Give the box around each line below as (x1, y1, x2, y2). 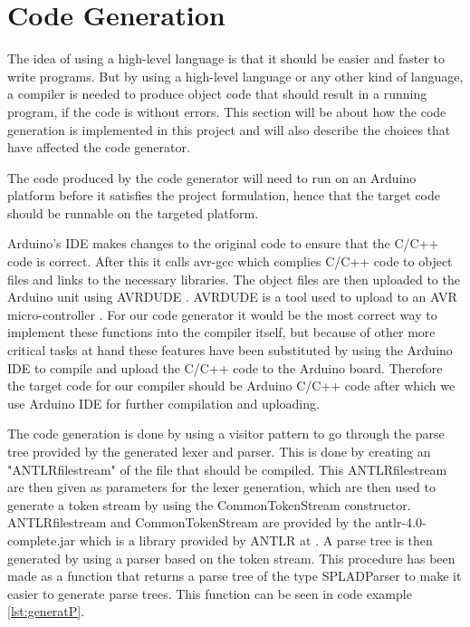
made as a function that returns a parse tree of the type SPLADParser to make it (7, 566, 462, 585)
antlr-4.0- (375, 513, 427, 532)
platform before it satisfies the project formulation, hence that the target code (7, 186, 440, 205)
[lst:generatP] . (7, 602, 85, 621)
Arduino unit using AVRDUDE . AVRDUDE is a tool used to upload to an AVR (7, 287, 457, 306)
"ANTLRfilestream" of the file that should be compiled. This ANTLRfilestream (7, 459, 447, 478)
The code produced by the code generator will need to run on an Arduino (7, 168, 417, 187)
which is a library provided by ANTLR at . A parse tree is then (79, 530, 433, 549)
